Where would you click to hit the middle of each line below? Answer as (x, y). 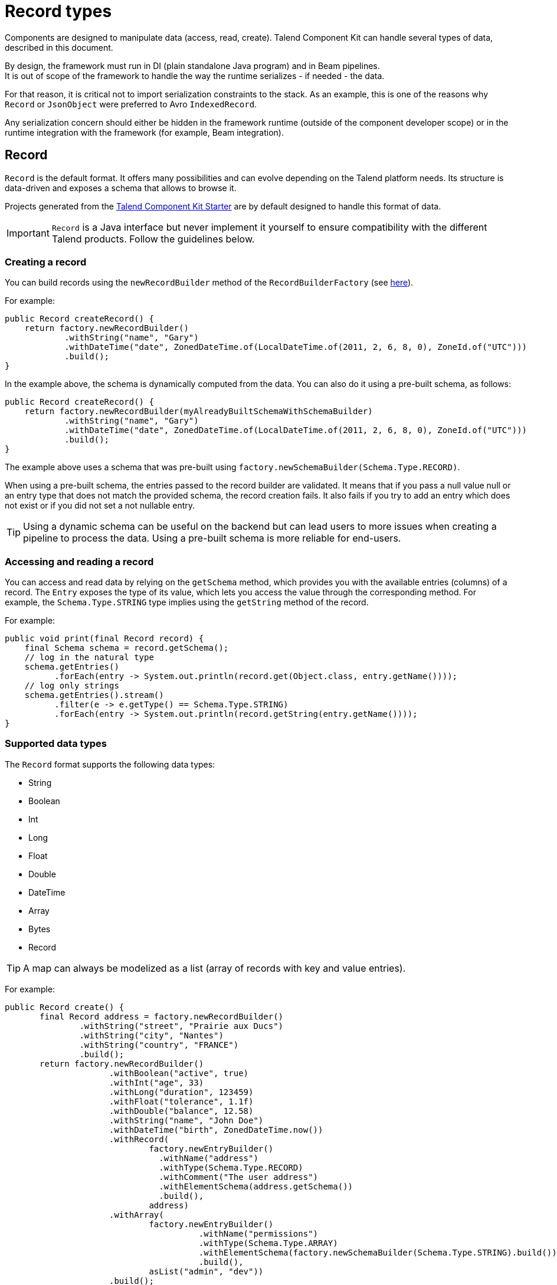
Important (28, 233)
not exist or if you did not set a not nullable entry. (100, 506)
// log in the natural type (89, 658)
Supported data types (56, 744)
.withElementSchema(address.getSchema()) (256, 1186)
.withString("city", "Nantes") (151, 1035)
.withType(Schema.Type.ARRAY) (268, 1243)
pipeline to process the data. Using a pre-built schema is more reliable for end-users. (212, 538)
